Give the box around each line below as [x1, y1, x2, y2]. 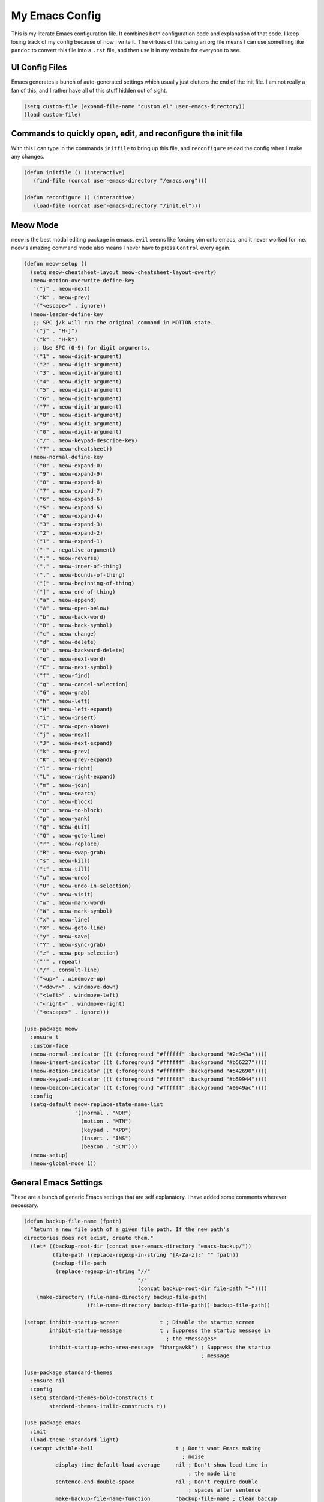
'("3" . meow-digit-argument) [33, 369, 122, 377]
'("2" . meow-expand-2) [33, 529, 103, 536]
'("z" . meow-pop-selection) [33, 950, 119, 956]
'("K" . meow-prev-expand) [33, 756, 113, 763]
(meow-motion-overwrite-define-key [30, 277, 135, 284]
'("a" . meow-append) [33, 597, 97, 603]
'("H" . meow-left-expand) [33, 706, 113, 713]
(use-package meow [23, 1025, 78, 1032]
